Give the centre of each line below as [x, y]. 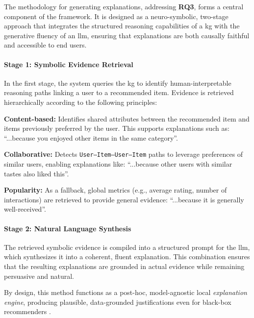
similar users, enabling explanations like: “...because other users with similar [118, 163]
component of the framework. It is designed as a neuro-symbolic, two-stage [116, 16]
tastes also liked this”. [37, 173]
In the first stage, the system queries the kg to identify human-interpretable [118, 83]
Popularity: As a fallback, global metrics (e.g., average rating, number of [115, 190]
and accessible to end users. [45, 45]
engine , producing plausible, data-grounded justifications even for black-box [118, 302]
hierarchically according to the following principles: [81, 102]
